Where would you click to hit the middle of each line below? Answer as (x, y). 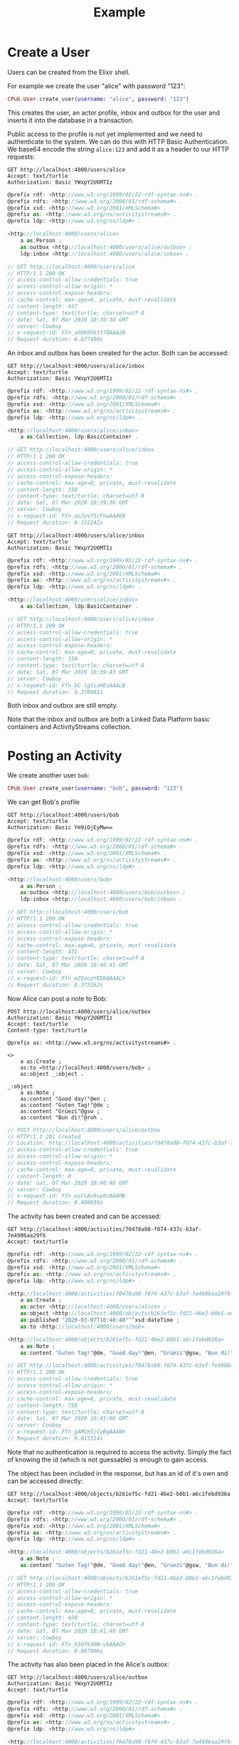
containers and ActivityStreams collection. (69, 727)
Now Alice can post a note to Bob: (57, 998)
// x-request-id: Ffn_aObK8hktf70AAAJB (67, 333)
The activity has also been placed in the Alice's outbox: (88, 1665)
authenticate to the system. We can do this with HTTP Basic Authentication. (118, 141)
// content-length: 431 (43, 952)
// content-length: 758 (43, 1405)
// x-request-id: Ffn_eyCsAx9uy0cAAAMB (67, 1196)
